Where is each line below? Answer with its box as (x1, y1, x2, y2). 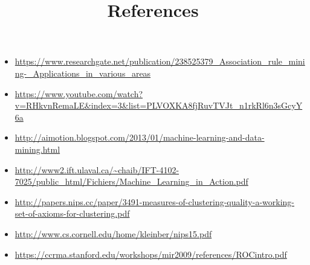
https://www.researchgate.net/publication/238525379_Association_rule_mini (15, 55, 305, 68)
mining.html (15, 142, 60, 155)
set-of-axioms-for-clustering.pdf (15, 207, 130, 220)
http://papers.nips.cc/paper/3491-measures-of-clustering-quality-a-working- (15, 195, 295, 208)
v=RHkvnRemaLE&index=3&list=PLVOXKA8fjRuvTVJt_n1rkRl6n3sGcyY (15, 99, 303, 112)
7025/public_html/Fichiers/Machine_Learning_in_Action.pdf (15, 175, 248, 188)
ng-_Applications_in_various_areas (15, 66, 151, 79)
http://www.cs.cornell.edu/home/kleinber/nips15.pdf (15, 227, 212, 240)
